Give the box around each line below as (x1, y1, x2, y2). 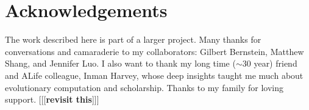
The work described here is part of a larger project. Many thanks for (5, 33, 261, 46)
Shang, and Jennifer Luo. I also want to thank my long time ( (5, 57, 236, 70)
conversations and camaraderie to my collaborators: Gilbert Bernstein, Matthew (5, 45, 304, 57)
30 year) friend (242, 57, 297, 70)
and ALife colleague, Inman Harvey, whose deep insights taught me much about (5, 68, 304, 81)
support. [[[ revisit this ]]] (5, 93, 99, 106)
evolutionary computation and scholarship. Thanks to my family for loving (5, 81, 283, 94)
